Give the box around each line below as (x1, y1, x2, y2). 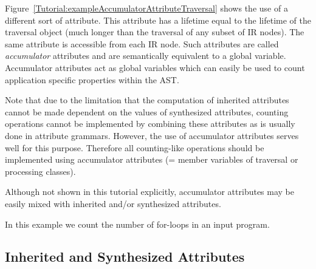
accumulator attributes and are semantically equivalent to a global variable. (5, 49, 286, 62)
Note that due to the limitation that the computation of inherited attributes (5, 94, 289, 106)
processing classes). (5, 165, 76, 177)
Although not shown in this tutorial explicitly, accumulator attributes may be (5, 185, 295, 198)
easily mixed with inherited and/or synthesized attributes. (5, 197, 221, 209)
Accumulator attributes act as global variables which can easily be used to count (5, 61, 305, 73)
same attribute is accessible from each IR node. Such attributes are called (5, 37, 279, 50)
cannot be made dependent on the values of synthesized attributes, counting (5, 105, 289, 118)
